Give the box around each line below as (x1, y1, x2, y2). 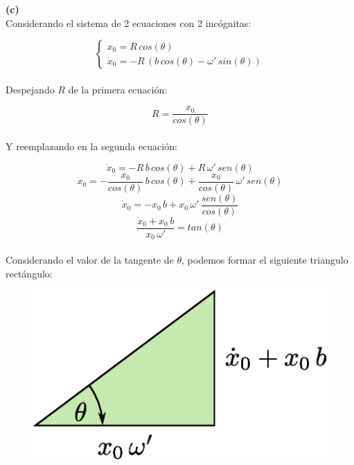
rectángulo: (6, 266, 53, 280)
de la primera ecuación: (68, 82, 168, 96)
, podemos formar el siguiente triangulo (182, 253, 348, 267)
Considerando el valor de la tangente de (6, 253, 174, 267)
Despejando (6, 82, 55, 96)
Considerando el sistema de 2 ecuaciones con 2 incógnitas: (6, 15, 251, 30)
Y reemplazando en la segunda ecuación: (6, 139, 177, 154)
